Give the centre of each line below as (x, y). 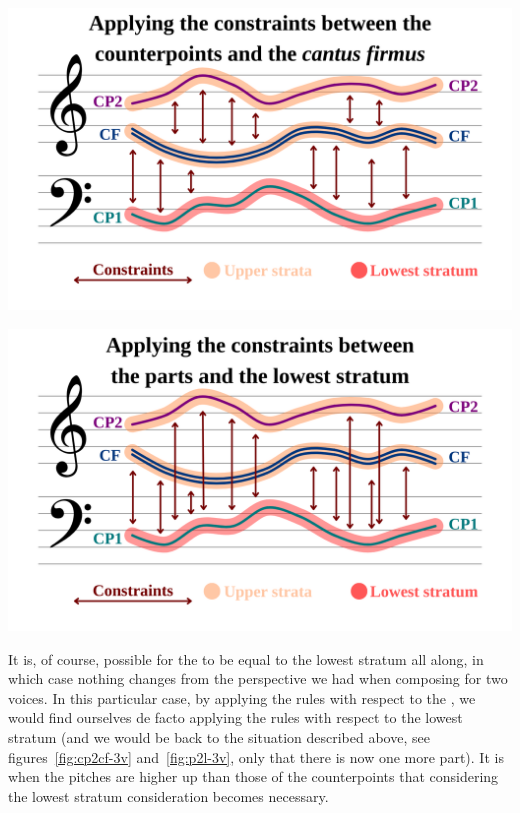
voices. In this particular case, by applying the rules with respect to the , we (242, 697)
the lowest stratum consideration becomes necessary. (168, 795)
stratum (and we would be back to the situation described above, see (219, 736)
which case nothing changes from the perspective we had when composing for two (258, 678)
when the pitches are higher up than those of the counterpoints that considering (253, 776)
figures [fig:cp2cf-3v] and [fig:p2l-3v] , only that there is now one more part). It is (256, 756)
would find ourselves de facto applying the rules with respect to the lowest (235, 717)
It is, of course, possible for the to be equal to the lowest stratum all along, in (246, 658)
